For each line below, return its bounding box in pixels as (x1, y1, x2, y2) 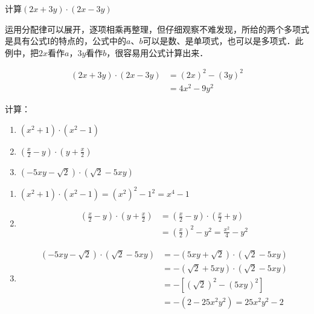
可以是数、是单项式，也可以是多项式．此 (143, 34, 304, 47)
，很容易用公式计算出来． (106, 46, 208, 59)
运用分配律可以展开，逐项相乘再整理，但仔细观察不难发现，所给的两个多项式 (5, 22, 309, 35)
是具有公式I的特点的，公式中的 (5, 34, 127, 47)
